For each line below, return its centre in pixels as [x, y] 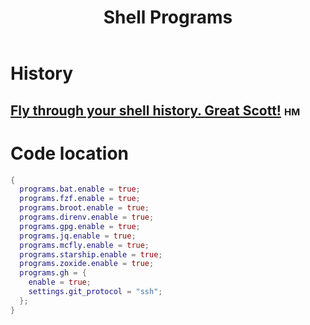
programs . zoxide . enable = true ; [87, 264]
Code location [70, 153]
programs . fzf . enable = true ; [80, 199]
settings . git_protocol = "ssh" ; [95, 292]
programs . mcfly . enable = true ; [84, 245]
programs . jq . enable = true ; [78, 236]
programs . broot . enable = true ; [84, 208]
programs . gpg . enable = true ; [80, 226]
